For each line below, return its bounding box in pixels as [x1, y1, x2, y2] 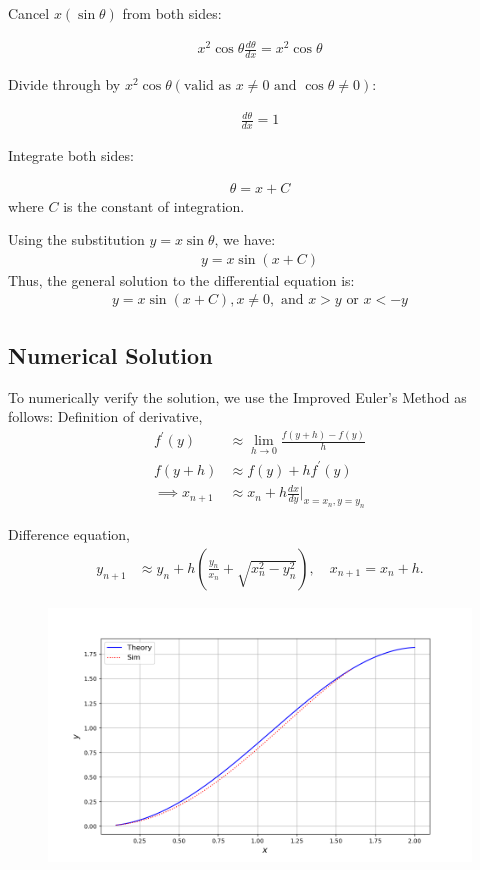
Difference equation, [8, 524, 130, 545]
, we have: [214, 229, 276, 250]
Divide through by [8, 73, 121, 94]
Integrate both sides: [8, 144, 134, 165]
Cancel [8, 3, 50, 23]
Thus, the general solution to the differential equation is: [8, 269, 355, 290]
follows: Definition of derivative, [8, 406, 203, 427]
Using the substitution [8, 229, 145, 250]
